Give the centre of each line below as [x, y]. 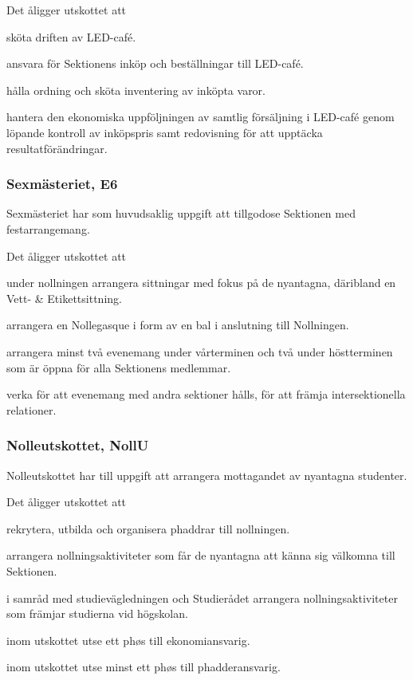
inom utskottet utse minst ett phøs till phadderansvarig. [144, 667]
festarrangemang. [48, 228]
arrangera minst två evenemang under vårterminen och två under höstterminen [200, 351]
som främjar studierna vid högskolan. [97, 613]
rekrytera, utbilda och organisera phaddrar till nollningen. [148, 528]
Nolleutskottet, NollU [78, 445]
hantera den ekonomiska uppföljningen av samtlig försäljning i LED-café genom [201, 117]
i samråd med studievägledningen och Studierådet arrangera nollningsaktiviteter [202, 597]
